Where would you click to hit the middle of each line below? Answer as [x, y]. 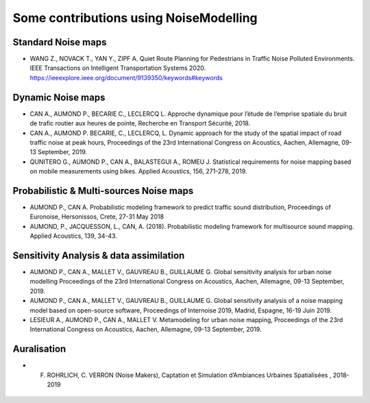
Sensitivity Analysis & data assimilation [99, 255]
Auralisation [39, 349]
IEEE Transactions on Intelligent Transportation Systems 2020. [118, 68]
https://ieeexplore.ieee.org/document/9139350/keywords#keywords [126, 77]
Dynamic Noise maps [59, 97]
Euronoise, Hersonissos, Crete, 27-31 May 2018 [97, 217]
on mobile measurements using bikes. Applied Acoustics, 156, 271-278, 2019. [138, 171]
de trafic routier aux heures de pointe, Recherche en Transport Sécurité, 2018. [140, 123]
